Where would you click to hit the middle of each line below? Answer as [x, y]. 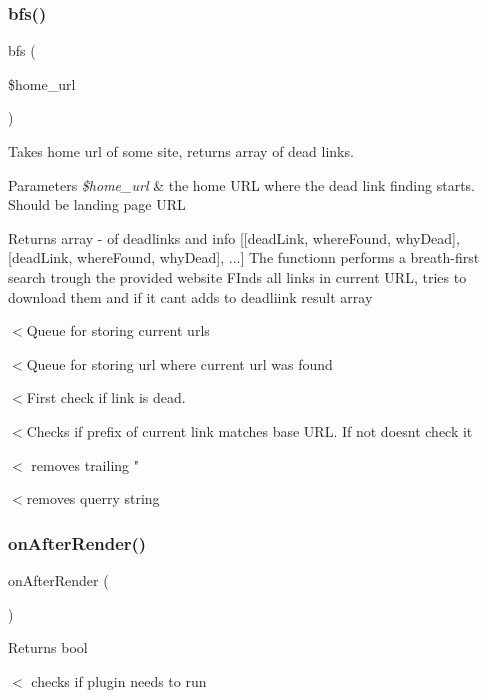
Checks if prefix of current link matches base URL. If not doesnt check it [249, 430]
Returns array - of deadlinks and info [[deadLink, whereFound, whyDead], [234, 237]
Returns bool [48, 647]
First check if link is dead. [106, 397]
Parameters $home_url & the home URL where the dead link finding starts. [241, 184]
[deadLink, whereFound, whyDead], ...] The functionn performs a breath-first [244, 257]
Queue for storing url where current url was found [179, 363]
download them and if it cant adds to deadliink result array [190, 296]
